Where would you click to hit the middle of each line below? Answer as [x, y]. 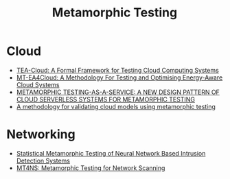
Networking [41, 134]
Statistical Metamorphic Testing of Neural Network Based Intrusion [111, 153]
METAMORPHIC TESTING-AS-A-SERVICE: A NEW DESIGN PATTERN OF [118, 92]
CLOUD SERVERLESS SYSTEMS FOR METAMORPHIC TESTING [105, 99]
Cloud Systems [38, 84]
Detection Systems [43, 160]
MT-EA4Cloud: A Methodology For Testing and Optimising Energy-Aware [119, 77]
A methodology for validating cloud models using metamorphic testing [116, 106]
